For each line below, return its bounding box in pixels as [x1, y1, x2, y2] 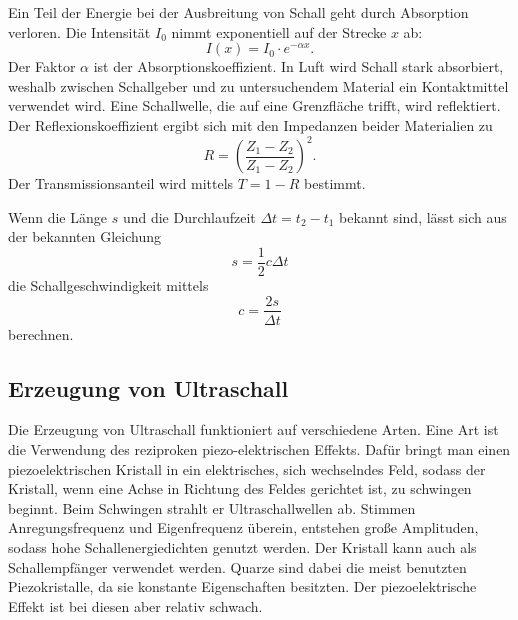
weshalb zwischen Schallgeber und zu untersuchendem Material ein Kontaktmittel [8, 75, 509, 96]
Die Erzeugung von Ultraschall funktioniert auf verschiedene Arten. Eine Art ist [8, 419, 499, 440]
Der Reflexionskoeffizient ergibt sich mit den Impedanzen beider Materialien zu [8, 114, 493, 135]
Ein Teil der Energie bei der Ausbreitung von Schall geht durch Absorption [8, 2, 469, 22]
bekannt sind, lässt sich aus [339, 206, 507, 227]
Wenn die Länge [8, 206, 107, 227]
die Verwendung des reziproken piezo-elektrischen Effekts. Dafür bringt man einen [8, 438, 511, 459]
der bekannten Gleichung [8, 226, 161, 247]
